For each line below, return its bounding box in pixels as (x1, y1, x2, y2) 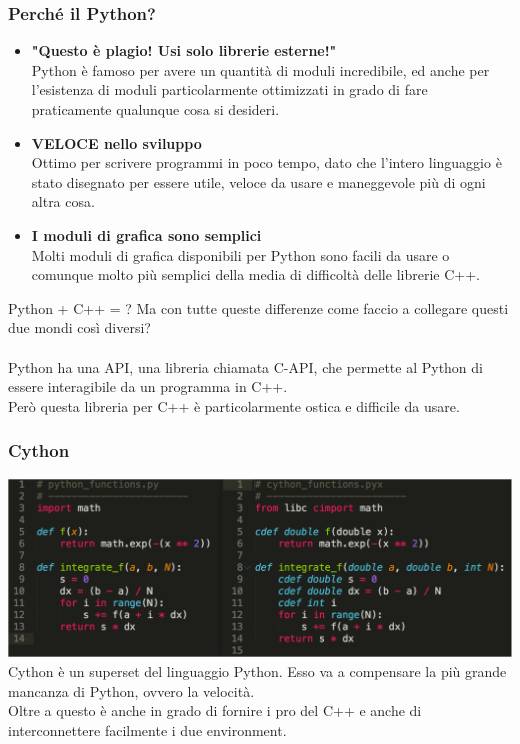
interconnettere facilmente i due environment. (8, 719, 287, 740)
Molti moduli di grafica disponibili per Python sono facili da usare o (31, 244, 450, 265)
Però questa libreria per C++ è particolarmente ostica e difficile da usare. (8, 395, 460, 416)
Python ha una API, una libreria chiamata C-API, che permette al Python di (8, 356, 483, 377)
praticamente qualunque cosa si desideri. (31, 99, 280, 119)
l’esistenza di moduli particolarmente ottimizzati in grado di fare (31, 79, 428, 100)
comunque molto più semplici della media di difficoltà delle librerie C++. (31, 264, 480, 285)
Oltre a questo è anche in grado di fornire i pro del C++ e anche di (8, 700, 422, 721)
